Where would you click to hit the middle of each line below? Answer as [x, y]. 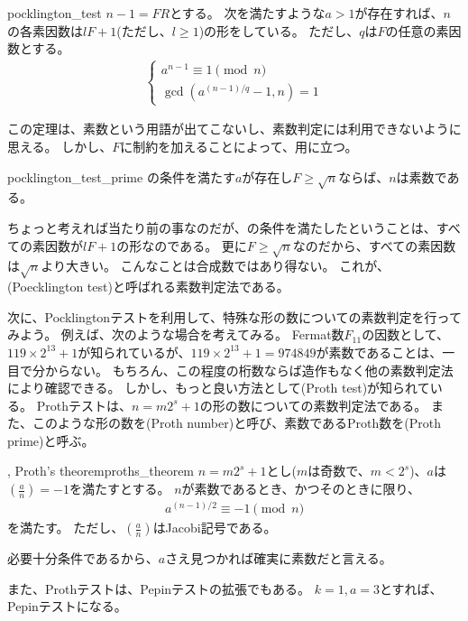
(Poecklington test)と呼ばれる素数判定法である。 [148, 287]
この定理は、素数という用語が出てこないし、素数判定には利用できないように [234, 129]
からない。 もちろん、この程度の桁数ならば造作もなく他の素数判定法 [249, 370]
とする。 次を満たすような [248, 13]
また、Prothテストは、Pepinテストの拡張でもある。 [159, 588]
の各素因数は [45, 30]
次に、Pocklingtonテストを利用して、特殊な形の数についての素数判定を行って [234, 316]
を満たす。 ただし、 [66, 528]
